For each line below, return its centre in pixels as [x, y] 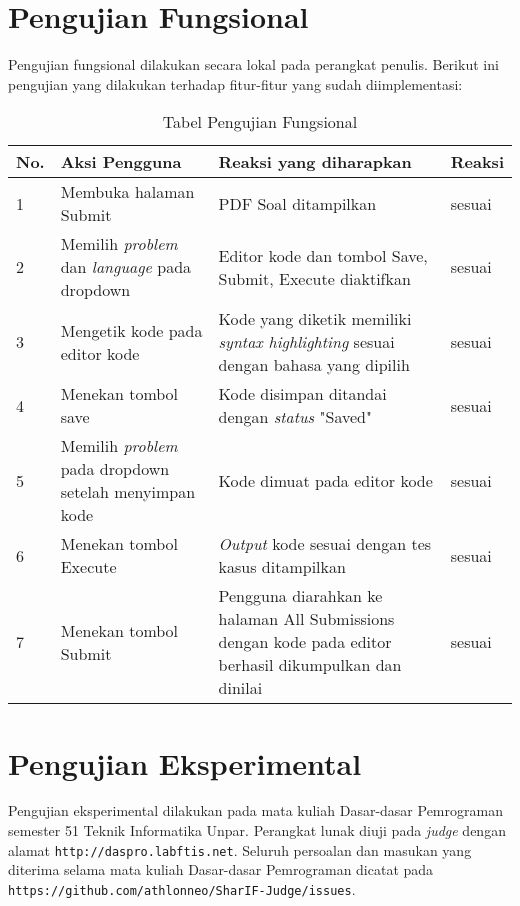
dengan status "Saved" [295, 417]
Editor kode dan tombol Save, [323, 255]
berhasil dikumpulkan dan [310, 665]
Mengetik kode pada [131, 330]
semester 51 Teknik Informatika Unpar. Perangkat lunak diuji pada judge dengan [257, 830]
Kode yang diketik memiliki [315, 319]
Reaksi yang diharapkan [315, 162]
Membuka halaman [127, 192]
